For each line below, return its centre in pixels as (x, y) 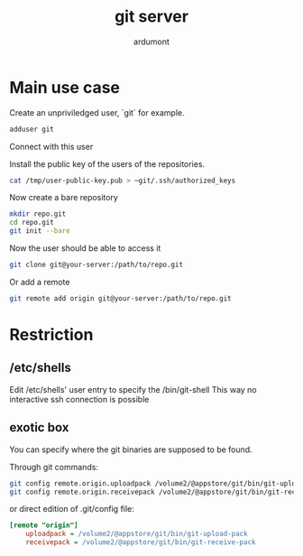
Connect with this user (51, 146)
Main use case (64, 87)
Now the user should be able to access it (85, 248)
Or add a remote (40, 282)
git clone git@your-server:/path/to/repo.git (96, 265)
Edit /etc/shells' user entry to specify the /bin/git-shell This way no (133, 389)
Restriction (51, 335)
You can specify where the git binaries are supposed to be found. (131, 449)
